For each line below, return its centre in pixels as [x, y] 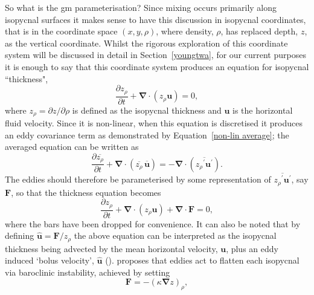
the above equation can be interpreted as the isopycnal [175, 235]
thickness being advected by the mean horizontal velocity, [111, 248]
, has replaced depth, [259, 31]
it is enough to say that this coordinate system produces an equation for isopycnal [157, 66]
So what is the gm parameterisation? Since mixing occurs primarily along [141, 7]
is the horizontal [263, 110]
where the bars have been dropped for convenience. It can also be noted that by [153, 223]
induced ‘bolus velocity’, [50, 260]
